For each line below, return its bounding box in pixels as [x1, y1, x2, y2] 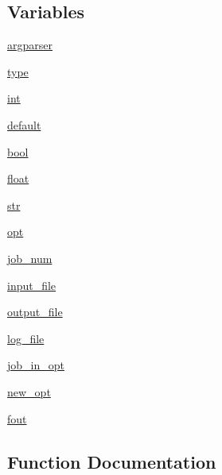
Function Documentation [7, 449, 216, 473]
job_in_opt [7, 357, 64, 373]
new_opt [7, 383, 51, 400]
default [7, 116, 41, 133]
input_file [7, 276, 56, 293]
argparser [7, 37, 53, 53]
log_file [7, 330, 45, 346]
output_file [7, 303, 63, 320]
